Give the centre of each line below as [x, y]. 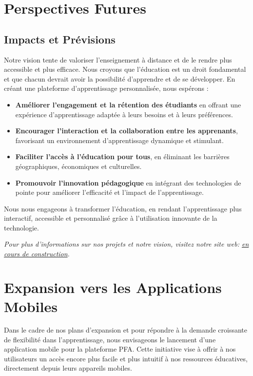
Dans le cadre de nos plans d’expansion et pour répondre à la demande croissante [126, 329]
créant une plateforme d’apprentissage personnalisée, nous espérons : [106, 88]
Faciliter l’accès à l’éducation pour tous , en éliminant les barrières [122, 157]
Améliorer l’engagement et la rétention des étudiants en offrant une [128, 104]
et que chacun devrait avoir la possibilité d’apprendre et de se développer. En [120, 78]
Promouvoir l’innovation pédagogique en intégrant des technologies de [128, 182]
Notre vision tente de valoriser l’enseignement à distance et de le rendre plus [118, 59]
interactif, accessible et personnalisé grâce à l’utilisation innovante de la [111, 218]
